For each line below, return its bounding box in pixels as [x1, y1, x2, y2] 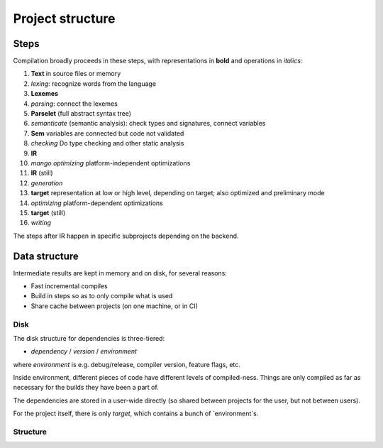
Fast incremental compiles [30, 282, 108, 290]
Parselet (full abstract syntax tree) [30, 109, 131, 118]
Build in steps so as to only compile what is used [30, 292, 173, 300]
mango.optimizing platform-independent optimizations [30, 158, 191, 167]
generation [30, 178, 63, 187]
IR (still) [30, 169, 53, 177]
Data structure [13, 250, 79, 262]
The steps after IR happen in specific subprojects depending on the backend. [13, 231, 239, 240]
